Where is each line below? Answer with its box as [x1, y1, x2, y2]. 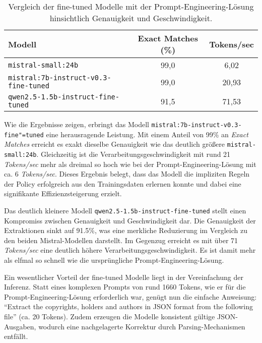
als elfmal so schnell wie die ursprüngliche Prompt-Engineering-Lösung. [4, 255, 224, 265]
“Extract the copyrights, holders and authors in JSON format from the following [4, 301, 253, 312]
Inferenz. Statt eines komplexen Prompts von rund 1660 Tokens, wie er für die [4, 281, 246, 292]
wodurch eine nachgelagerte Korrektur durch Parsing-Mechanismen [38, 321, 245, 331]
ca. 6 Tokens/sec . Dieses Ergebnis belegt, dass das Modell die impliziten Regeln [4, 168, 250, 179]
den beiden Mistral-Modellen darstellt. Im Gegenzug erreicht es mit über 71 [4, 235, 238, 245]
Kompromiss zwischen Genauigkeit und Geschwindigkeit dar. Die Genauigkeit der [4, 215, 256, 225]
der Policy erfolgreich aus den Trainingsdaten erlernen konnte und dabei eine [4, 178, 241, 189]
